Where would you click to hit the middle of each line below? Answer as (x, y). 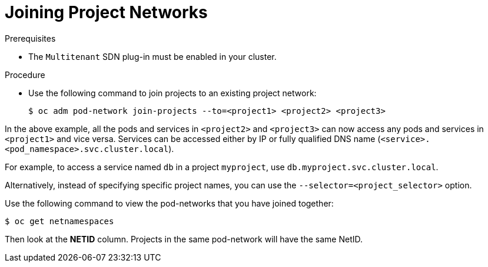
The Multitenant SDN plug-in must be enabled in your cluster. (152, 56)
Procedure (25, 75)
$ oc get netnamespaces (59, 221)
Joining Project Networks (106, 12)
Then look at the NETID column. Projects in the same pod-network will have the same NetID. (184, 239)
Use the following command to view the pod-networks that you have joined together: (169, 203)
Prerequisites (30, 38)
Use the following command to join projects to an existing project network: (172, 93)
